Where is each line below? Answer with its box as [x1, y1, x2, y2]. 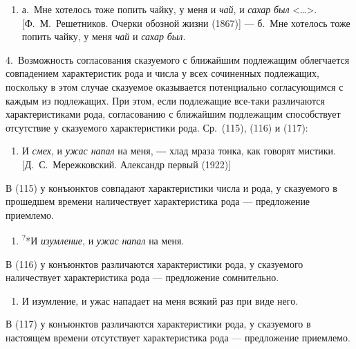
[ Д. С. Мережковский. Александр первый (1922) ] [21, 156, 232, 171]
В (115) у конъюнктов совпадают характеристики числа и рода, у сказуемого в [6, 180, 337, 195]
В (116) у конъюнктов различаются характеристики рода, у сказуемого [6, 256, 303, 271]
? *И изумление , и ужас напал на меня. [21, 231, 185, 247]
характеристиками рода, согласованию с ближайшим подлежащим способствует [6, 107, 341, 121]
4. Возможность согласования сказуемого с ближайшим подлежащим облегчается [6, 52, 350, 66]
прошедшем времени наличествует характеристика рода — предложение [6, 194, 310, 208]
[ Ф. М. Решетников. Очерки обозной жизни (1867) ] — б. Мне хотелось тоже [21, 15, 350, 30]
